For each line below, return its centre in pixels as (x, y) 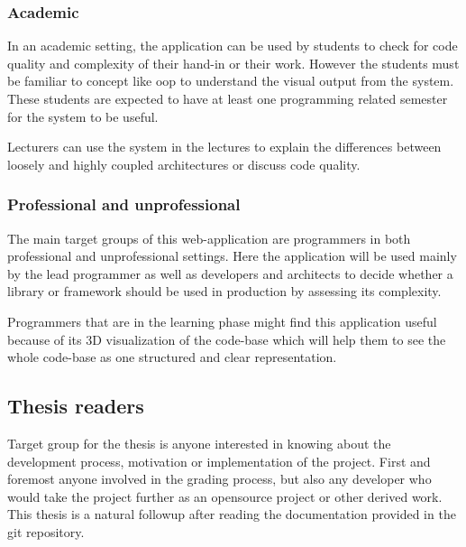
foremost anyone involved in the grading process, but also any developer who (219, 479)
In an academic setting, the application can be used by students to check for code (233, 46)
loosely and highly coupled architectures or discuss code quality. (184, 164)
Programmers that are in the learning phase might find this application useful (222, 321)
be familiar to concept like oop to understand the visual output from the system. (231, 81)
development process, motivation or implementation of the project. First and (219, 461)
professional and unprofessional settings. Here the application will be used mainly (232, 256)
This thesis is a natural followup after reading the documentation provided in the (232, 514)
